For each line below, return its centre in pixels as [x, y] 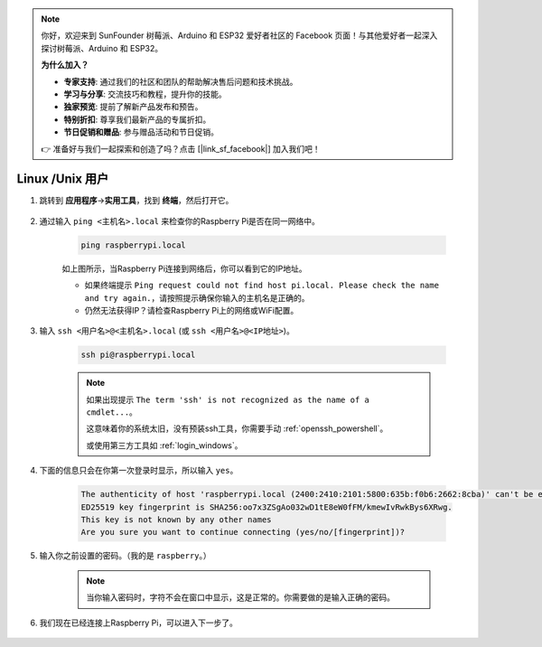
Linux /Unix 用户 [63, 179]
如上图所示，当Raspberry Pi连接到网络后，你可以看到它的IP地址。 [184, 268]
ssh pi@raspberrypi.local [138, 355]
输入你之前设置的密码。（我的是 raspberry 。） [125, 556]
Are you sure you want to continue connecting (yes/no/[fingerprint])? [243, 532]
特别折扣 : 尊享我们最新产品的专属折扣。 [137, 119]
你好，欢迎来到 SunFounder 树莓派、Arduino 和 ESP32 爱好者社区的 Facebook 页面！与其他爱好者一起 [231, 35]
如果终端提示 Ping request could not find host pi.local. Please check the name [262, 286]
